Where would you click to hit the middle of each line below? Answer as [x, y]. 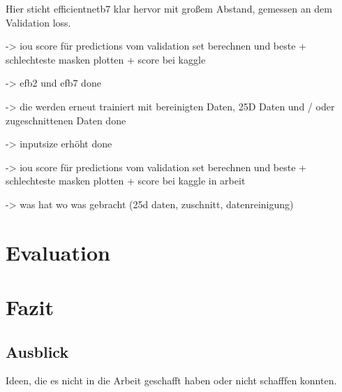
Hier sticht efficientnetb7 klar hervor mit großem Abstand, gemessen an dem [169, 8]
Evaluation [58, 252]
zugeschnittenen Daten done [66, 120]
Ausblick [37, 351]
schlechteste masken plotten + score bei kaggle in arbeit [126, 181]
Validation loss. [38, 22]
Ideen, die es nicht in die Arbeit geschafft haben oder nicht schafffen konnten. [171, 380]
